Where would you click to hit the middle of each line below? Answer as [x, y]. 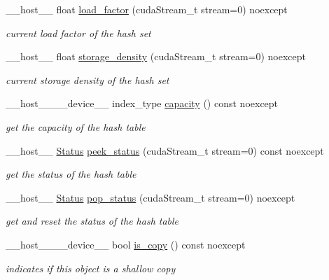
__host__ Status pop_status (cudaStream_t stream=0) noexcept [150, 197]
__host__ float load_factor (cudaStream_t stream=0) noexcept [147, 9]
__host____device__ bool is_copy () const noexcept [126, 244]
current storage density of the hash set [87, 79]
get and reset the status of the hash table [92, 221]
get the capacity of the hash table [76, 126]
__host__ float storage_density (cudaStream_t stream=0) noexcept [156, 56]
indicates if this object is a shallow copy [91, 268]
